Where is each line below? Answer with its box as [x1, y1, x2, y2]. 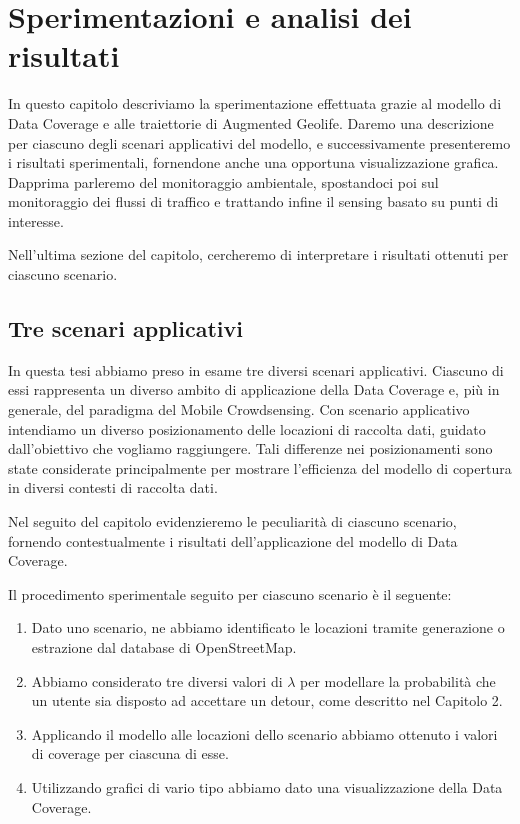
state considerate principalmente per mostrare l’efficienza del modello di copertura [8, 457, 512, 478]
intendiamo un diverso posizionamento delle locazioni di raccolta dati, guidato [8, 418, 486, 439]
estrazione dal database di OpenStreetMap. [31, 636, 297, 657]
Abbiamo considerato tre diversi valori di [31, 670, 283, 691]
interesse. [8, 210, 64, 231]
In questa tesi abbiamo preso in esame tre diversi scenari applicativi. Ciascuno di [8, 359, 504, 380]
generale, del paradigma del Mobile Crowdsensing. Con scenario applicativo [8, 399, 470, 420]
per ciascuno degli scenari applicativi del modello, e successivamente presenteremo [8, 132, 511, 153]
